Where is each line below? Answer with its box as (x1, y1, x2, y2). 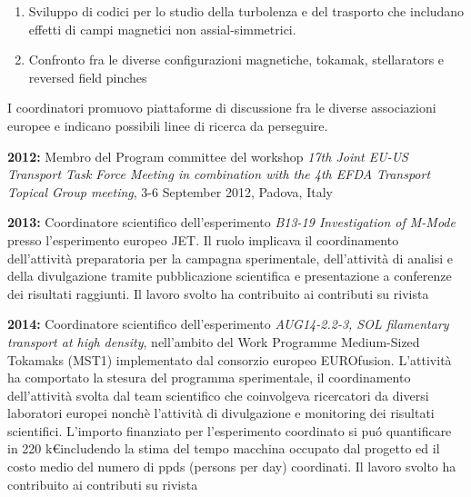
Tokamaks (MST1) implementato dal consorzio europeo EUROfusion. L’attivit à (7, 350, 452, 369)
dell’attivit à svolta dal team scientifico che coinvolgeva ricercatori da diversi (7, 385, 429, 404)
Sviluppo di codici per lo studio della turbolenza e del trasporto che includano (28, 2, 465, 20)
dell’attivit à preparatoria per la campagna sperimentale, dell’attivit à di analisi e (7, 248, 454, 267)
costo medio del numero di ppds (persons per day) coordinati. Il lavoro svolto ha (7, 457, 456, 476)
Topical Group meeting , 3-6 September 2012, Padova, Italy (7, 182, 333, 201)
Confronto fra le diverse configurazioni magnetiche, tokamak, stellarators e (28, 50, 445, 69)
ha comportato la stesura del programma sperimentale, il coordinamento (7, 368, 411, 387)
